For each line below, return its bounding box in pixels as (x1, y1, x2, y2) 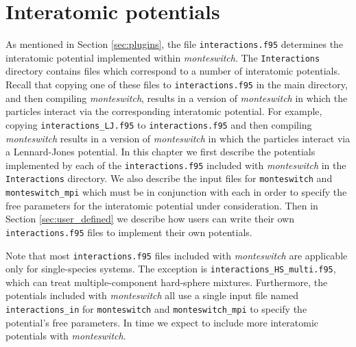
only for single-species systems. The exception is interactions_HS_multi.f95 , (5, 261, 336, 276)
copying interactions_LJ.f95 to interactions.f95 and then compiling (5, 117, 312, 131)
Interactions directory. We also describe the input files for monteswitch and (5, 171, 333, 185)
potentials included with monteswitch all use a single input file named (5, 288, 298, 303)
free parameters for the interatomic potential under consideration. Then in (5, 198, 318, 212)
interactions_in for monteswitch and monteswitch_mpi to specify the (5, 302, 307, 316)
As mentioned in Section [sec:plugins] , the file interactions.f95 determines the (5, 37, 344, 51)
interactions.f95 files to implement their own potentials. (5, 224, 252, 239)
